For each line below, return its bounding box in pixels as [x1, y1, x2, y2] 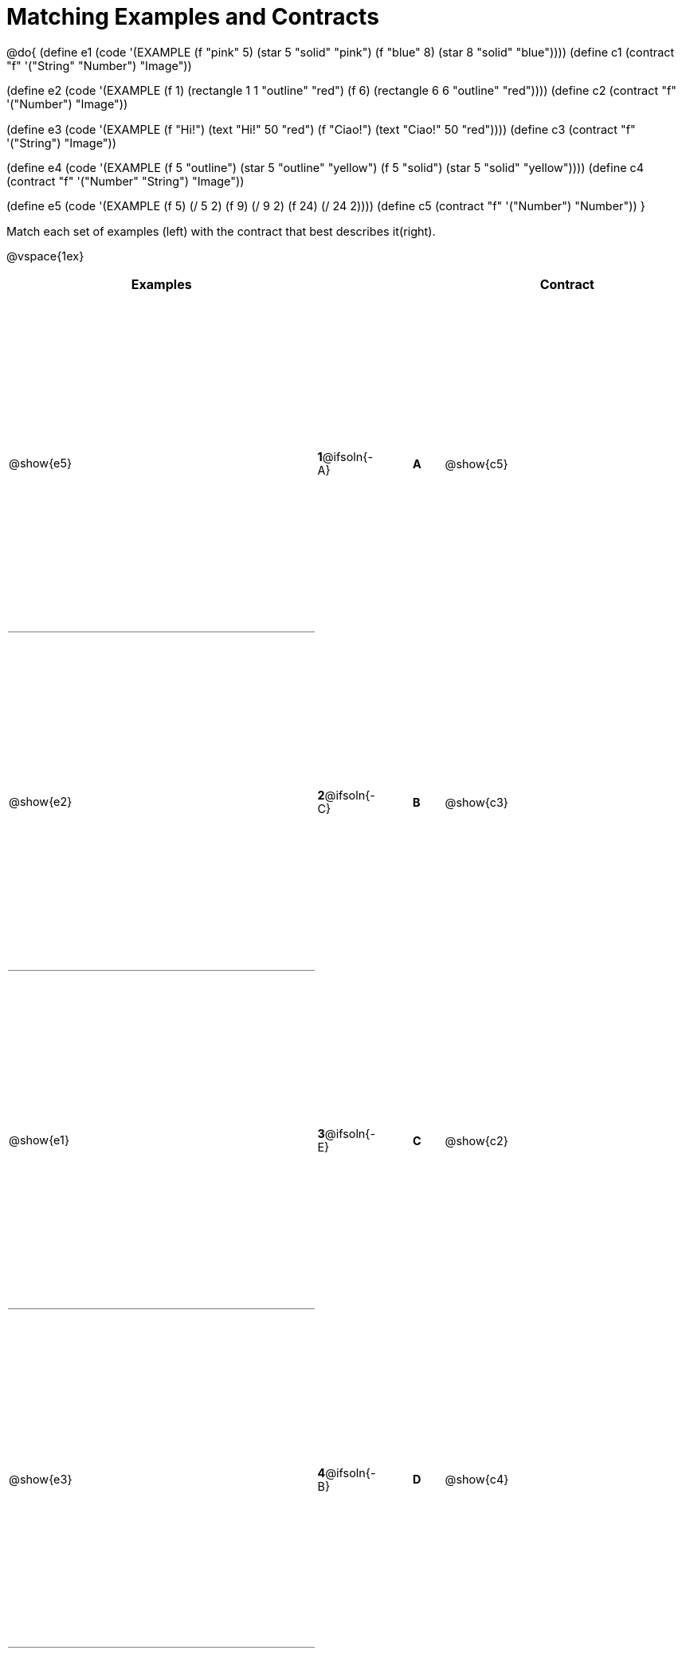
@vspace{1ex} [6, 249, 84, 264]
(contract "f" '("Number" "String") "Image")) [6, 174, 245, 188]
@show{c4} [445, 1472, 509, 1487]
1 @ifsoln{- [317, 450, 374, 464]
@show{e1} [9, 1133, 70, 1148]
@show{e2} [9, 795, 73, 809]
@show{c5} [445, 456, 508, 471]
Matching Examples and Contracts [6, 3, 379, 30]
